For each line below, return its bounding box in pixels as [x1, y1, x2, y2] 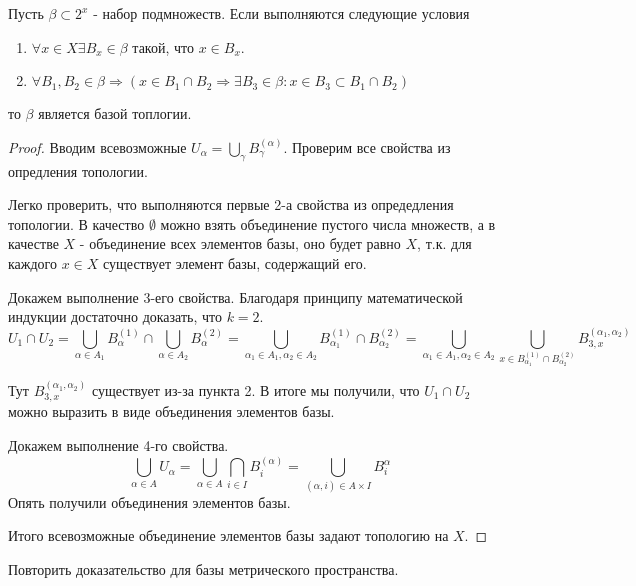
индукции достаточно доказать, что [8, 306, 222, 327]
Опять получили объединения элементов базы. [8, 491, 291, 512]
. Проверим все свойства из [283, 136, 451, 157]
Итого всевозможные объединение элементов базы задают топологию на [8, 525, 449, 546]
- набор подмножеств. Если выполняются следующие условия [93, 3, 470, 23]
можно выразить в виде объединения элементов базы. [8, 401, 335, 422]
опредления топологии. [8, 160, 148, 181]
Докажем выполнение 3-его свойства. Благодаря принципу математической [8, 286, 463, 307]
